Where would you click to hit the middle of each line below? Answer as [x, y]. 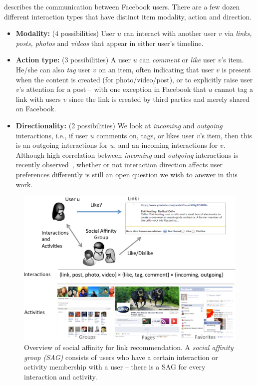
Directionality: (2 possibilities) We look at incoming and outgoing [119, 125]
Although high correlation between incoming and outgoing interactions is [127, 155]
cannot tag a [234, 89]
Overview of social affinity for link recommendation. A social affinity [129, 347]
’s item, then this [226, 135]
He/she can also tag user [53, 69]
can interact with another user [170, 33]
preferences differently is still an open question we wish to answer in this [127, 174]
